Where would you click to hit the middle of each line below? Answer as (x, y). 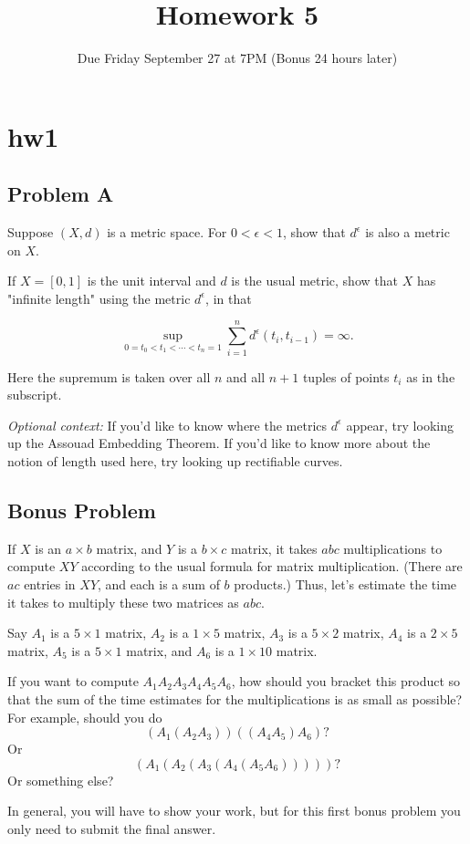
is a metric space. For (167, 232)
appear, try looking (400, 425)
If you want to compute (73, 681)
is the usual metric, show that (314, 281)
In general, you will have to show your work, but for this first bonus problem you (234, 811)
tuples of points (346, 376)
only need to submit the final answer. (112, 828)
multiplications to (393, 548)
